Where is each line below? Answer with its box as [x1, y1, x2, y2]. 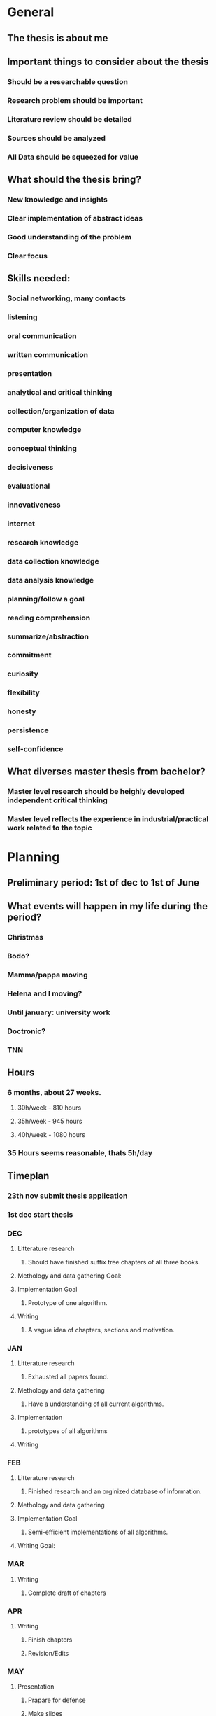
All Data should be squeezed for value [7, 152, 138, 162]
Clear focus [7, 251, 48, 260]
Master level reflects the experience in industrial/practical [7, 814, 209, 824]
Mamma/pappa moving [7, 970, 89, 980]
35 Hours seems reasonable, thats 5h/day [7, 1148, 152, 1158]
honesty [7, 706, 36, 716]
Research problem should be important [7, 95, 143, 105]
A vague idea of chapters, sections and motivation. [27, 1325, 175, 1334]
